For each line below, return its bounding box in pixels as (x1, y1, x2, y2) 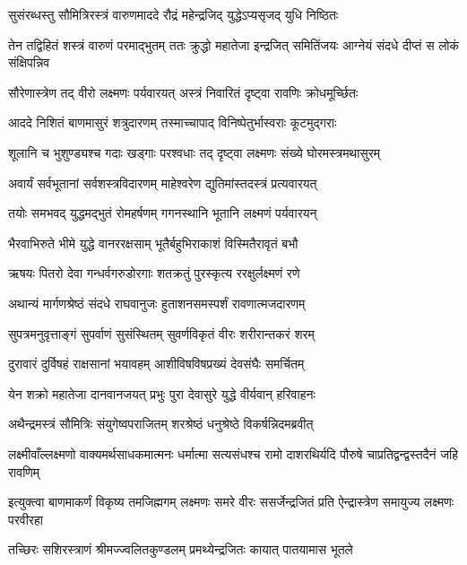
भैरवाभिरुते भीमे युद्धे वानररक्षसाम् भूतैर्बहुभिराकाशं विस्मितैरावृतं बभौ (8, 233, 298, 252)
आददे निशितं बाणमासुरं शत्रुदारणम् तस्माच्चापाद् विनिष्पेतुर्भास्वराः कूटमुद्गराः (8, 113, 337, 132)
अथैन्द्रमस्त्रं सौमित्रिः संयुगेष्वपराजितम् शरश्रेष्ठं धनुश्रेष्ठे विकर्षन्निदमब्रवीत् (8, 414, 314, 433)
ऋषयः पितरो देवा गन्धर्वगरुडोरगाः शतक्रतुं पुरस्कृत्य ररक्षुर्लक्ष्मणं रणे (8, 264, 300, 282)
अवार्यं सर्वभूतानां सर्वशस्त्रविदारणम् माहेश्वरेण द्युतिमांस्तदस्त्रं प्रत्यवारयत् (8, 173, 317, 192)
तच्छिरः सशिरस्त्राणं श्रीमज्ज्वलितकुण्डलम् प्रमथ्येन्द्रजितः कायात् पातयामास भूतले (8, 540, 353, 559)
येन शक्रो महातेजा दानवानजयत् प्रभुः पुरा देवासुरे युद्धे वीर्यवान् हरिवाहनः (8, 384, 316, 403)
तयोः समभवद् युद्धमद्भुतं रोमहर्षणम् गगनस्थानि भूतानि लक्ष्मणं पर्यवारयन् (8, 204, 317, 222)
